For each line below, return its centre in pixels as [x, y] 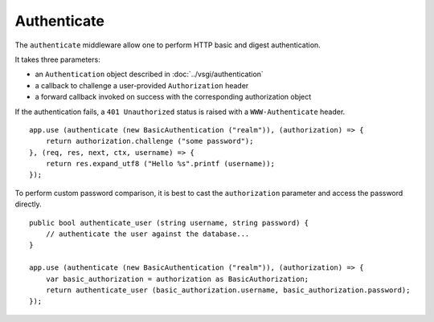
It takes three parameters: [57, 59]
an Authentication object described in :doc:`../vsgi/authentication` [149, 74]
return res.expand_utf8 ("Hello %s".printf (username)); [160, 164]
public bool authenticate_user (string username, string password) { [169, 222]
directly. [28, 204]
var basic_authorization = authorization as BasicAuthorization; [177, 279]
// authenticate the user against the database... [147, 234]
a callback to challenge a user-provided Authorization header [142, 85]
